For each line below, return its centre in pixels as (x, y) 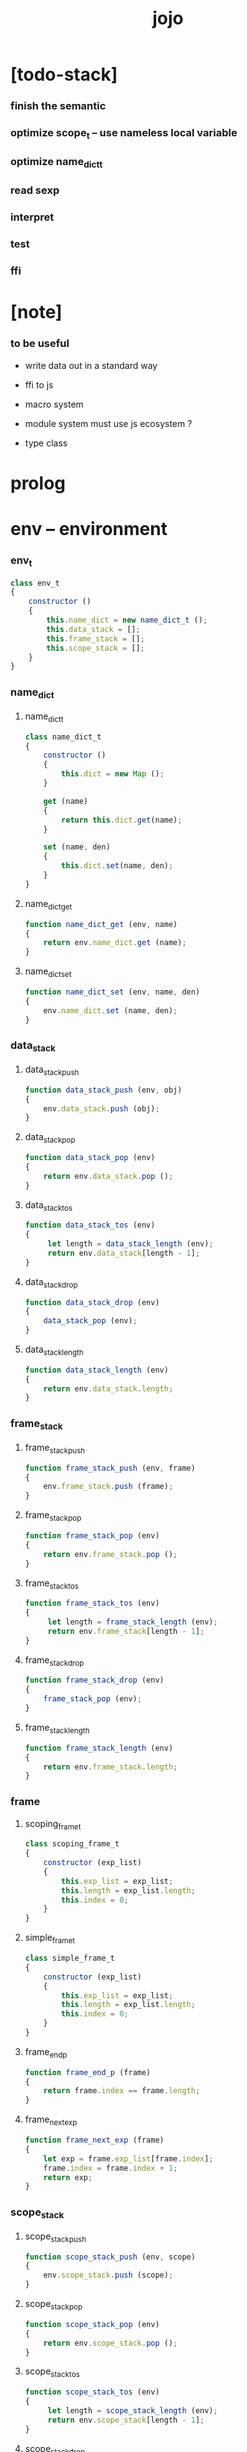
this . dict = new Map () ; (113, 774)
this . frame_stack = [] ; (95, 638)
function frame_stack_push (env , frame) (110, 1468)
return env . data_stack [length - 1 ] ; (124, 1253)
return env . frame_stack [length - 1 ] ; (126, 1631)
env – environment (89, 529)
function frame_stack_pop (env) (92, 1536)
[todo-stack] (64, 74)
